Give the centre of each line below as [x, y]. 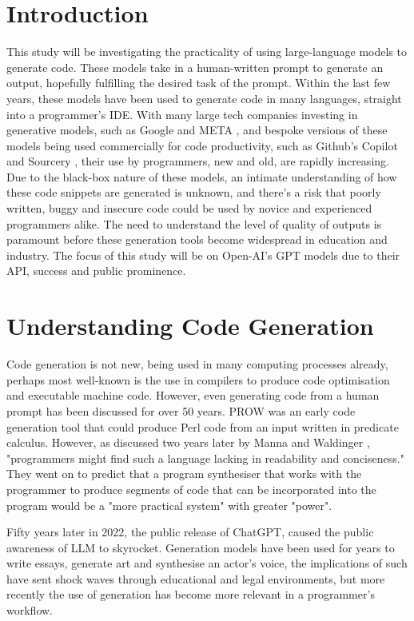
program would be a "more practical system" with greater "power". [169, 505]
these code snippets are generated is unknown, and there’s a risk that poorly [194, 192]
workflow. [30, 610]
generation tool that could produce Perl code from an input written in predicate [203, 426]
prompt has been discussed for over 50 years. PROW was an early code [181, 410]
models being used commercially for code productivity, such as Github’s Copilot [202, 145]
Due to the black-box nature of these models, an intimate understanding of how [202, 176]
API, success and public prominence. [96, 271]
